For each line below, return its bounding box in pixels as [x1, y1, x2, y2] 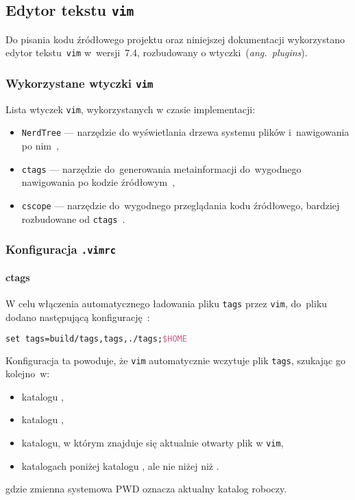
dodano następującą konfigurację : [5, 310, 150, 324]
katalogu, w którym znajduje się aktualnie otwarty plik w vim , [21, 436, 284, 450]
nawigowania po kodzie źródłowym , [21, 175, 175, 189]
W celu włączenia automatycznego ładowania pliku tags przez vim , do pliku [5, 296, 328, 311]
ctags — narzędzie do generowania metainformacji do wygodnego [21, 161, 302, 176]
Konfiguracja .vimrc [5, 241, 117, 258]
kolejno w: [5, 366, 50, 381]
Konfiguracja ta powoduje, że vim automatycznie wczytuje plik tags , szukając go [5, 353, 345, 367]
